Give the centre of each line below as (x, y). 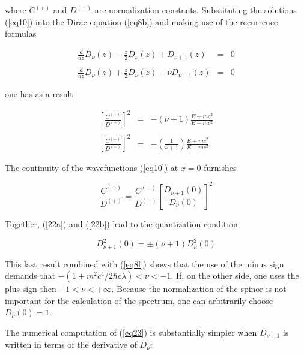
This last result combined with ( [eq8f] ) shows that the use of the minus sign (144, 264)
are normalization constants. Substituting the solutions (196, 10)
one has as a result (39, 94)
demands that (30, 276)
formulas (21, 33)
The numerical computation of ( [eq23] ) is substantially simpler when (131, 332)
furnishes (220, 167)
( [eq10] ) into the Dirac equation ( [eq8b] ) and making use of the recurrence (141, 21)
